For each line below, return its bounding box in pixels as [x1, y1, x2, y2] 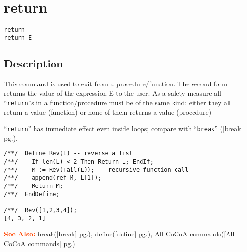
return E [4, 34, 32, 41]
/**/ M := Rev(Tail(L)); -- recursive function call [4, 166, 189, 173]
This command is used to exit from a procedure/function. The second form [4, 78, 228, 88]
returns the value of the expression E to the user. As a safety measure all [4, 88, 221, 98]
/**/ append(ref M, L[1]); [4, 174, 102, 182]
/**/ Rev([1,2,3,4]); [4, 206, 77, 214]
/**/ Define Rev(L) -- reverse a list [4, 150, 133, 157]
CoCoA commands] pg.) [4, 238, 75, 248]
